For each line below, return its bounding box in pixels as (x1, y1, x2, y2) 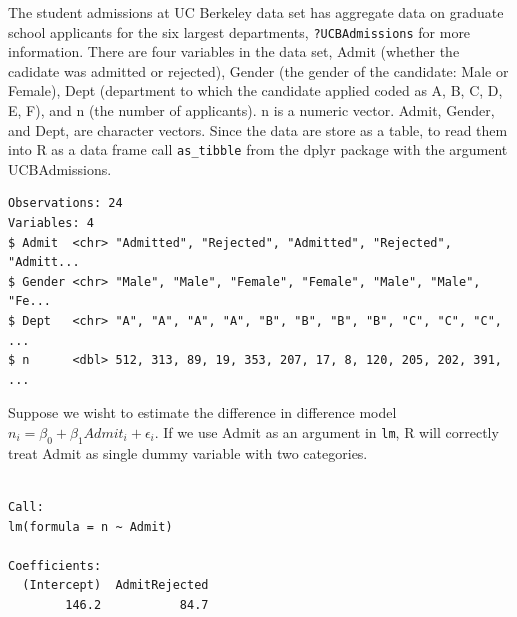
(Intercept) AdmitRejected (22, 578, 209, 593)
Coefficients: (8, 558, 102, 573)
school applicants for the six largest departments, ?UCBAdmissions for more (8, 21, 471, 42)
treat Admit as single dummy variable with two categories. (8, 442, 368, 463)
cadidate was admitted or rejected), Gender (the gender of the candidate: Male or (8, 60, 509, 81)
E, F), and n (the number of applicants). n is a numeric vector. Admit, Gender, (8, 100, 495, 121)
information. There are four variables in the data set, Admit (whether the (8, 41, 460, 62)
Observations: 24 (8, 196, 123, 211)
